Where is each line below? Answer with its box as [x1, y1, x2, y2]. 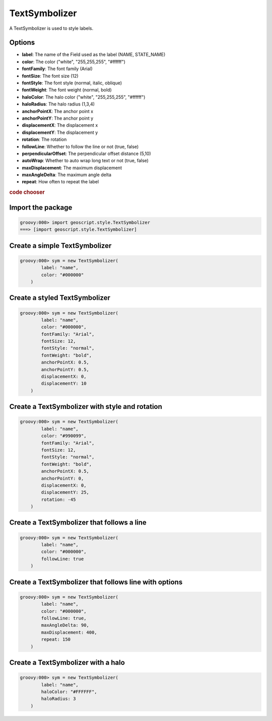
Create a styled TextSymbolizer [9, 293, 110, 302]
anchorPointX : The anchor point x [22, 108, 94, 114]
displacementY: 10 [41, 381, 87, 386]
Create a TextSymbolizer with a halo [9, 658, 125, 666]
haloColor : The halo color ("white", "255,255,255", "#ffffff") [22, 94, 146, 100]
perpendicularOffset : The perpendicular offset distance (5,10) [22, 150, 151, 157]
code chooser [9, 189, 45, 196]
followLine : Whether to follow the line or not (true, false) [22, 143, 139, 149]
